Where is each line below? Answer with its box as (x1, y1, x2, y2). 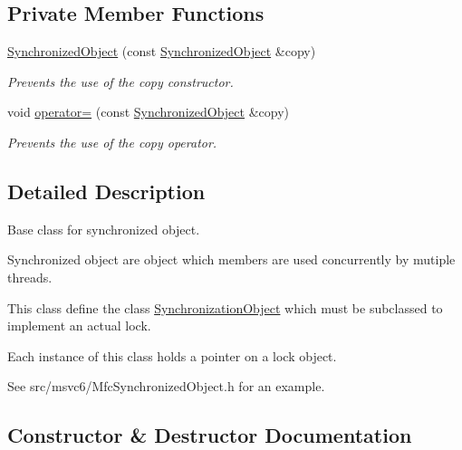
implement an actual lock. (7, 316, 151, 335)
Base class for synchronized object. (7, 219, 200, 238)
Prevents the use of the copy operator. (7, 132, 217, 151)
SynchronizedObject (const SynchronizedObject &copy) (7, 42, 316, 61)
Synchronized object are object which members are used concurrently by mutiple (7, 250, 456, 269)
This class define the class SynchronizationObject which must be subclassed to (7, 298, 443, 317)
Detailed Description (7, 177, 206, 205)
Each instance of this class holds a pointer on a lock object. (7, 346, 337, 365)
